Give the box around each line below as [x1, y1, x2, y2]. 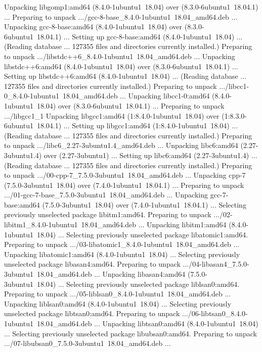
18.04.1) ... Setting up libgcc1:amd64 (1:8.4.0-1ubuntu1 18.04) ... [36, 120, 238, 131]
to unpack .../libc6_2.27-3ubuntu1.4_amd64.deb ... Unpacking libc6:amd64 [4, 140, 238, 150]
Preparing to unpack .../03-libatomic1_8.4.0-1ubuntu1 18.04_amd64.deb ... [4, 239, 240, 249]
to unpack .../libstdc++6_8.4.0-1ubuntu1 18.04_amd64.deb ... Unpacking [4, 51, 235, 61]
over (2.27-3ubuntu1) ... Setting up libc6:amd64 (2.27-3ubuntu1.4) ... [43, 149, 257, 160]
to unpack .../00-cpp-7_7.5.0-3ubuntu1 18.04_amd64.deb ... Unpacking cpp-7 [4, 170, 246, 180]
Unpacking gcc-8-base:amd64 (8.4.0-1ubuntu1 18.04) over [4, 21, 183, 32]
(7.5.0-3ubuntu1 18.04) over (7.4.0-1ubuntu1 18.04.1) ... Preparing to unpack [4, 179, 244, 190]
